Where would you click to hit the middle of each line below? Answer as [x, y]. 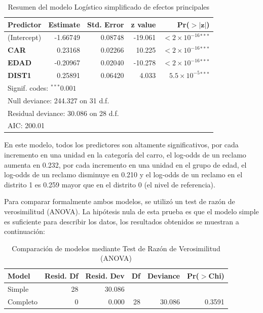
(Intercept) [25, 37]
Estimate [64, 24]
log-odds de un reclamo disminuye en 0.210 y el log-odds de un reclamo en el [123, 174]
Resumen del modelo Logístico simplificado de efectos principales [109, 7]
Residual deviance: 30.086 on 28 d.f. [63, 113]
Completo [23, 301]
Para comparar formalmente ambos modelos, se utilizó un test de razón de [120, 201]
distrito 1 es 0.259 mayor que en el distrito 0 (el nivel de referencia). [110, 184]
